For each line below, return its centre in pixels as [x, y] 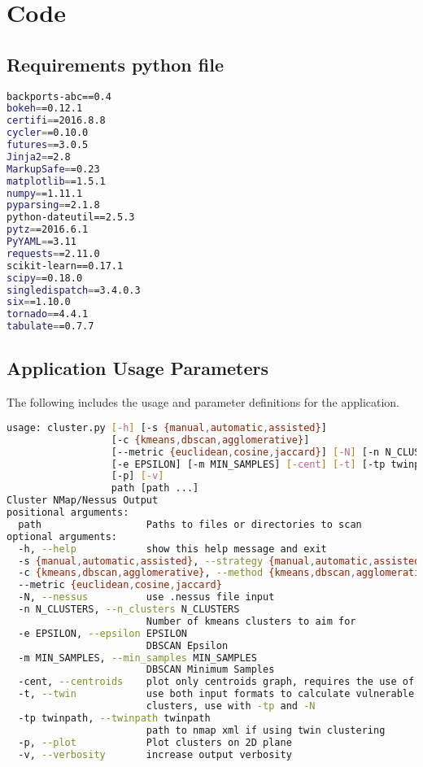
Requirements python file [115, 64]
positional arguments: [68, 512]
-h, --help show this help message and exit [172, 549]
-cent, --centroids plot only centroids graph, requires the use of [216, 682]
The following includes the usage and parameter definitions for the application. [203, 402]
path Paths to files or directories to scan [190, 524]
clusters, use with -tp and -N [231, 706]
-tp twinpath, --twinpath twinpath [114, 718]
